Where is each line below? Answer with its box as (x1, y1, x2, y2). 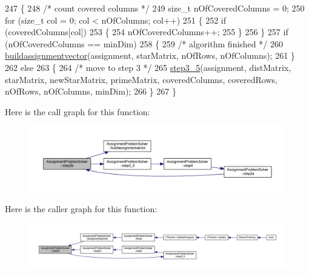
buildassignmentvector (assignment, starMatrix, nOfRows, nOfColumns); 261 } (5, 49, 295, 62)
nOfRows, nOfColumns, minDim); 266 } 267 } (5, 85, 176, 98)
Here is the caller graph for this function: (5, 202, 158, 215)
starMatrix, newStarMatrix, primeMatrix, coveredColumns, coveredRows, (5, 73, 277, 85)
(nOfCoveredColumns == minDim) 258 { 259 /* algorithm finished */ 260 (5, 37, 283, 50)
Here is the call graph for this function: (5, 105, 150, 118)
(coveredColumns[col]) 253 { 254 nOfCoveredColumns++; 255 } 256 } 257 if (5, 25, 288, 38)
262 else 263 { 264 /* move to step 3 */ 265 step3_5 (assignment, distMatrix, (5, 61, 291, 73)
